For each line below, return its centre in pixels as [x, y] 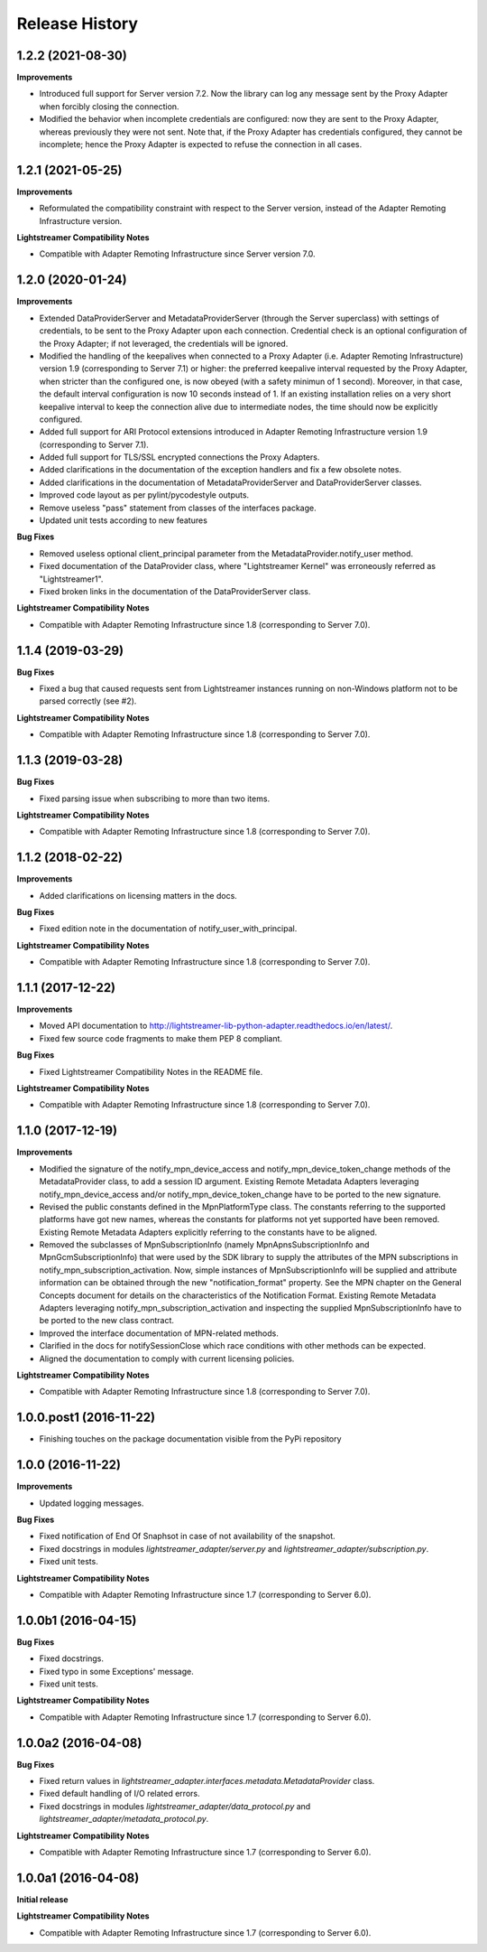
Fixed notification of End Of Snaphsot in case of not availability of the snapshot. [187, 1536]
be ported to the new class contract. [107, 1321]
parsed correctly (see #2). [88, 701]
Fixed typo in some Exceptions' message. [116, 1671]
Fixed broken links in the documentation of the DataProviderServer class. [175, 591]
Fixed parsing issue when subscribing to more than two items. [155, 799]
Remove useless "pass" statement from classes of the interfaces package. [178, 508]
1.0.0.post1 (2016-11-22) [86, 1418]
